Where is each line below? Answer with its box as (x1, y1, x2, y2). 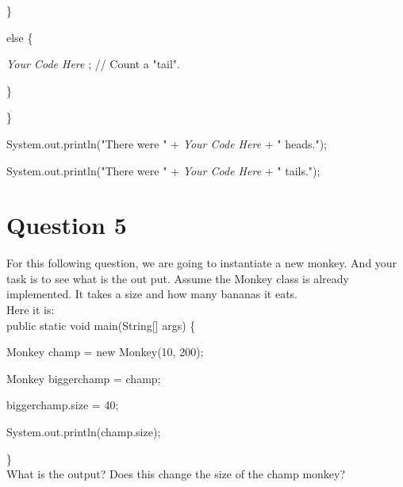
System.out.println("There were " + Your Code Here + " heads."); (6, 135, 327, 151)
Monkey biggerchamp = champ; (6, 370, 161, 386)
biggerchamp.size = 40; (6, 397, 119, 413)
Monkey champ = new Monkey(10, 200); (6, 343, 204, 360)
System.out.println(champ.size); (6, 424, 161, 440)
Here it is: (6, 301, 55, 318)
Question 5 (6, 209, 127, 241)
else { (6, 29, 33, 45)
